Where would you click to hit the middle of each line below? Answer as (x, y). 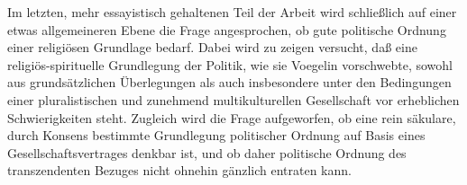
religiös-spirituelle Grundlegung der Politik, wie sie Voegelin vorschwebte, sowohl (230, 64)
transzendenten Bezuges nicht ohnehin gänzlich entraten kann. (179, 170)
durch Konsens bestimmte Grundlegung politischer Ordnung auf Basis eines (216, 135)
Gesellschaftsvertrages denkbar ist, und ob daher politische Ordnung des (207, 152)
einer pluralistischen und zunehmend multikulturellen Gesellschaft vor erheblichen (233, 99)
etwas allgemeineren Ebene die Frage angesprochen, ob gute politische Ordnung (227, 29)
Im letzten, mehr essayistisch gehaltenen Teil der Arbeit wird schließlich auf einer (232, 12)
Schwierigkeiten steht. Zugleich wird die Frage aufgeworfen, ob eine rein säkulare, (232, 117)
